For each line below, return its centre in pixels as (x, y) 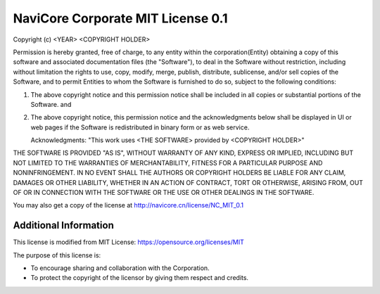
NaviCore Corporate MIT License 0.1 (120, 18)
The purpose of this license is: (57, 255)
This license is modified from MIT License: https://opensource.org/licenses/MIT (128, 242)
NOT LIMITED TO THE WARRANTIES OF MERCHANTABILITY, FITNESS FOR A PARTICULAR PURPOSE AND (168, 162)
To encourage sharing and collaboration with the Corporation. (120, 268)
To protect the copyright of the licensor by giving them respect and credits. (140, 278)
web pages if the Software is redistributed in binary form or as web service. (140, 127)
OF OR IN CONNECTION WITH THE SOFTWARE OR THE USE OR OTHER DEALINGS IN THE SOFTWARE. (164, 193)
